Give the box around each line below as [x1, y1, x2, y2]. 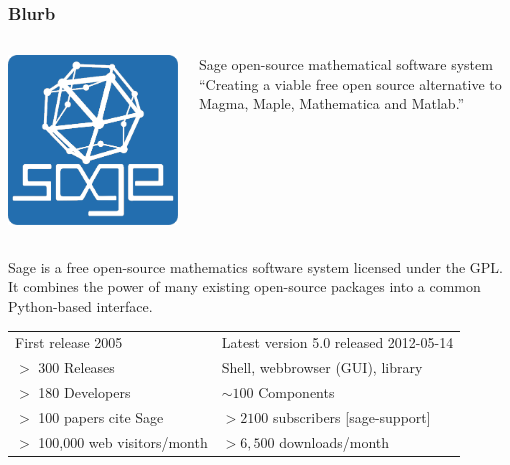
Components [258, 381, 335, 402]
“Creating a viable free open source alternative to [198, 73, 502, 94]
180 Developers [38, 381, 131, 402]
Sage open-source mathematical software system [198, 54, 493, 75]
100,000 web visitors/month [38, 431, 208, 452]
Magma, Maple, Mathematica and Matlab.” [198, 93, 465, 114]
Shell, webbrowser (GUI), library [221, 357, 423, 378]
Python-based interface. [8, 295, 153, 316]
